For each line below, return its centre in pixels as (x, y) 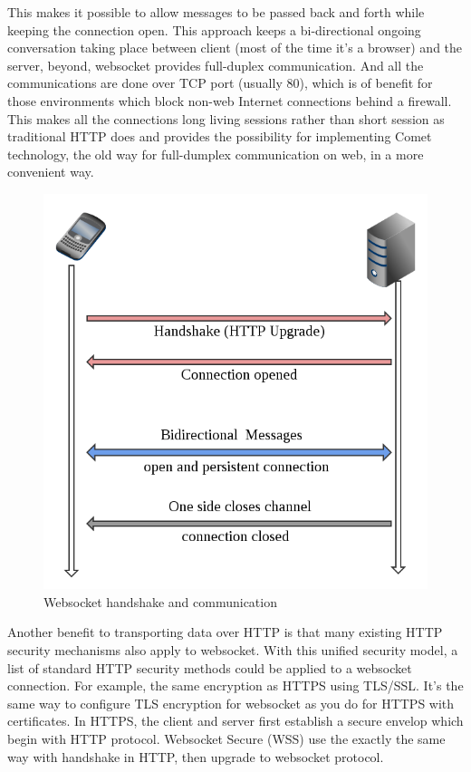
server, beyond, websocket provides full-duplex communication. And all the (216, 65)
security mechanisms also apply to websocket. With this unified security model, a (233, 650)
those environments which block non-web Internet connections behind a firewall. (230, 100)
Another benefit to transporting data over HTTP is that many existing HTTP (225, 632)
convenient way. (51, 172)
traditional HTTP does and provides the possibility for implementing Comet (220, 136)
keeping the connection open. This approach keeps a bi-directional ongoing (214, 29)
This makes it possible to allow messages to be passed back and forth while (216, 12)
